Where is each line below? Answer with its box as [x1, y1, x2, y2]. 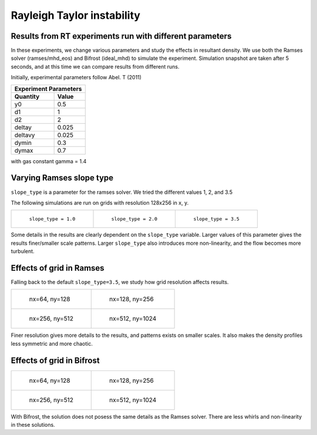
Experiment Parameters [14, 85, 82, 93]
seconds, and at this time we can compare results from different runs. [11, 63, 180, 70]
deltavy [14, 131, 35, 139]
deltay [14, 123, 32, 131]
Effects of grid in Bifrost [11, 355, 100, 365]
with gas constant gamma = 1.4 [11, 157, 87, 164]
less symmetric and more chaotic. [11, 340, 93, 347]
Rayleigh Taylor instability [11, 9, 141, 22]
